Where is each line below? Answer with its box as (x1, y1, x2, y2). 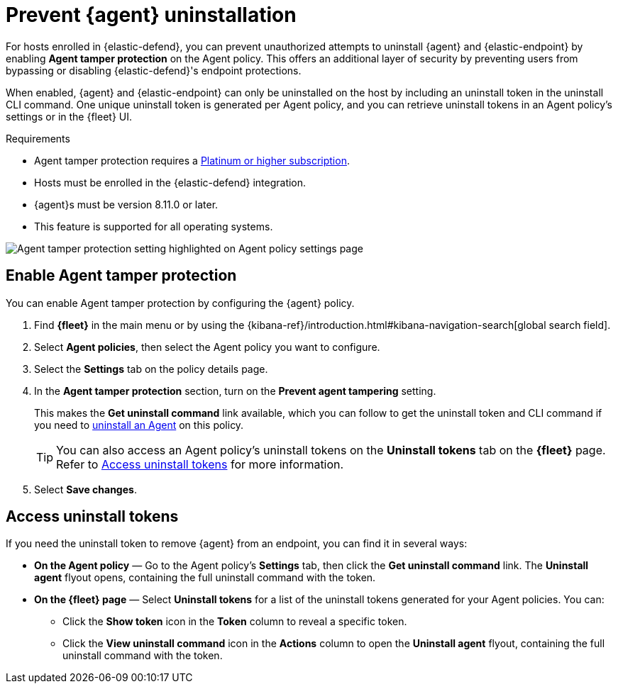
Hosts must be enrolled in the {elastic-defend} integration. (34, 176, 307, 189)
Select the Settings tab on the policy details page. (34, 362, 268, 375)
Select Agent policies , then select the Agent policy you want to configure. (34, 340, 380, 353)
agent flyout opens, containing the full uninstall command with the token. (34, 571, 376, 584)
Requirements (6, 132, 70, 145)
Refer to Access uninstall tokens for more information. (56, 456, 344, 471)
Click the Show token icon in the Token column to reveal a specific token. (62, 615, 407, 628)
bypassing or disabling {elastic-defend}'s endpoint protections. (6, 64, 302, 77)
